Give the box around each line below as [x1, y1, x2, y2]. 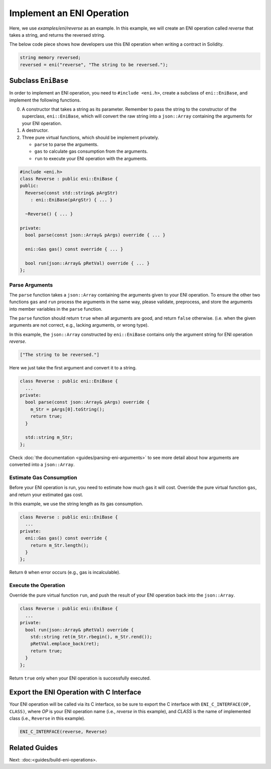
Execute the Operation [9, 582, 65, 589]
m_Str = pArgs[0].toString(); [30, 406, 105, 412]
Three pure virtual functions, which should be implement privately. [22, 134, 159, 140]
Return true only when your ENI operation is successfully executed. [9, 675, 151, 681]
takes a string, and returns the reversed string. [9, 32, 105, 38]
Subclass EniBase [9, 76, 69, 85]
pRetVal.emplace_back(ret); [30, 641, 100, 647]
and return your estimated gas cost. [9, 492, 83, 498]
